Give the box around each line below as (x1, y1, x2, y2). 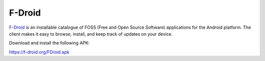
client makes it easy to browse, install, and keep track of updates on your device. (9, 31, 173, 37)
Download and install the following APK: (9, 40, 90, 46)
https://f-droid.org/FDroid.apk (9, 49, 70, 55)
